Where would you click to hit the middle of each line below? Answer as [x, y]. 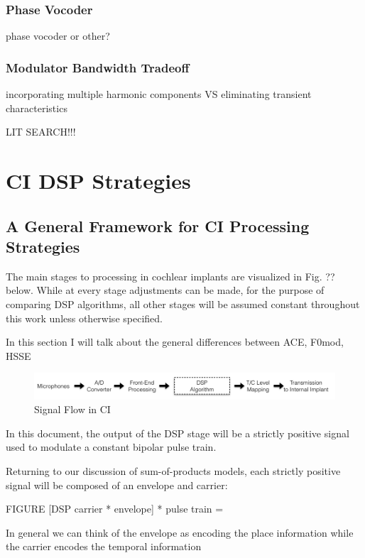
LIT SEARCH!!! [41, 132]
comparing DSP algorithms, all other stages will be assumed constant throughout [183, 303]
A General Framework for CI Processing [158, 225]
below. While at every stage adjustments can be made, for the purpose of [165, 290]
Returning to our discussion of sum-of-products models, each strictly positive [173, 470]
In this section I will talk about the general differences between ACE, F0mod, [175, 342]
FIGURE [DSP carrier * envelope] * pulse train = [115, 509]
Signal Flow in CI [72, 409]
